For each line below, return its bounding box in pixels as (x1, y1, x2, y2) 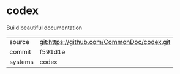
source (9, 37, 29, 46)
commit (9, 47, 31, 56)
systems (9, 57, 34, 66)
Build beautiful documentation (6, 24, 83, 31)
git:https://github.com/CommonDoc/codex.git (39, 37, 171, 46)
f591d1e (39, 47, 66, 56)
